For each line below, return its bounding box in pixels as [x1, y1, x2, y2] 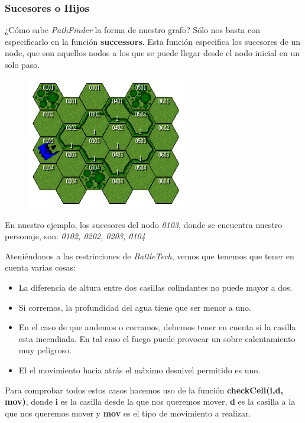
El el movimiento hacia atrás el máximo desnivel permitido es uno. [18, 363, 261, 376]
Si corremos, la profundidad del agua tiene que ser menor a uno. [18, 301, 251, 313]
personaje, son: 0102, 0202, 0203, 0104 [5, 230, 145, 242]
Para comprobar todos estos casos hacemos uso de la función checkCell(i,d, [5, 383, 283, 396]
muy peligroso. [18, 344, 72, 356]
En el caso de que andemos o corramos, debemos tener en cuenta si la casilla [18, 321, 296, 333]
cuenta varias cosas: [5, 261, 76, 274]
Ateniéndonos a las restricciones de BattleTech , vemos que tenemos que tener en [5, 249, 294, 262]
